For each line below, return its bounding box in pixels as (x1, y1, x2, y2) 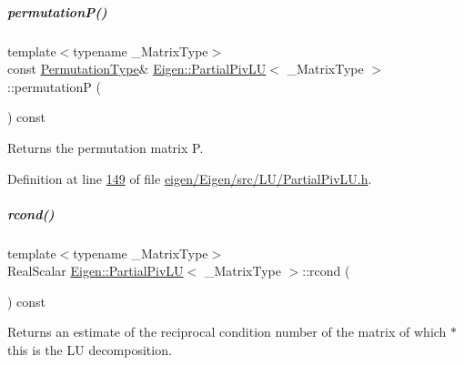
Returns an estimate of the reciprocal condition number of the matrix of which (7, 322, 447, 341)
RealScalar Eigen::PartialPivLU (7, 261, 184, 280)
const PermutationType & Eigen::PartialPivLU (7, 59, 267, 78)
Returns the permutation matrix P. (7, 137, 204, 157)
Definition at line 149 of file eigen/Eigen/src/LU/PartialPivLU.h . (7, 168, 372, 188)
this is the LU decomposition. (7, 340, 172, 360)
